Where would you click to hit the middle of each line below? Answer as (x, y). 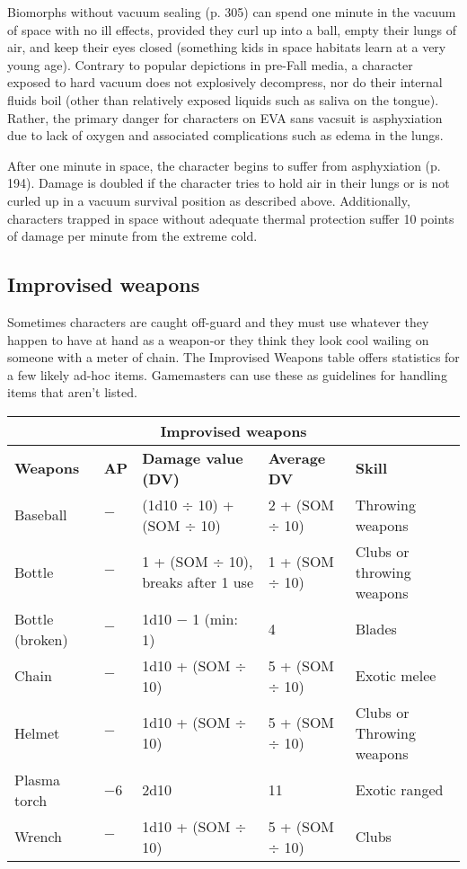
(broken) (41, 639)
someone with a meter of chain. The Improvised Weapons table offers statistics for (233, 357)
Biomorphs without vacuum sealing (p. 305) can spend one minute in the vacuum (232, 12)
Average (297, 457)
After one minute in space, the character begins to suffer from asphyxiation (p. (224, 165)
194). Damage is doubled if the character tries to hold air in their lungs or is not (229, 183)
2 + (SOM (301, 504)
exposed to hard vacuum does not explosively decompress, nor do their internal (225, 82)
